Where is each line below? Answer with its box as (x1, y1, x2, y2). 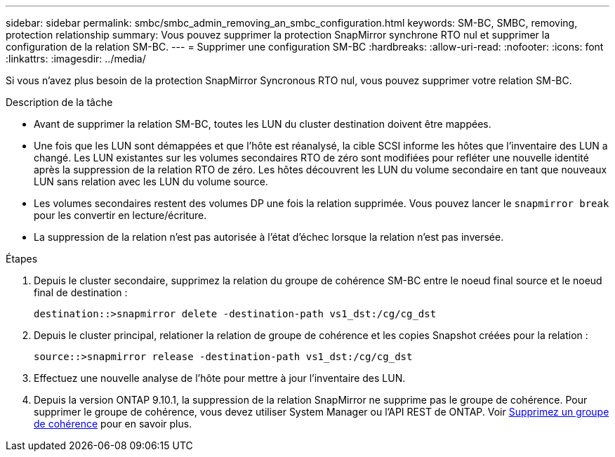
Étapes (6, 253, 38, 265)
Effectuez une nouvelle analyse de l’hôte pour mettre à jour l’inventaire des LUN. (34, 372, 406, 384)
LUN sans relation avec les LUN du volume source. (34, 175, 268, 187)
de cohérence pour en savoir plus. (34, 418, 192, 430)
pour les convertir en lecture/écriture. (34, 209, 207, 221)
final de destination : (34, 286, 128, 298)
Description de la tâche (6, 96, 113, 108)
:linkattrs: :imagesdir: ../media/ (6, 53, 146, 65)
